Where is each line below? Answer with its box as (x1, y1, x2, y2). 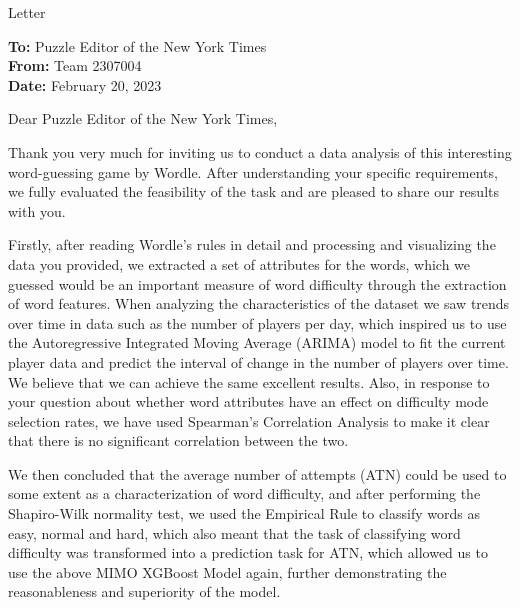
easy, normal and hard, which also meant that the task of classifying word (8, 522, 461, 543)
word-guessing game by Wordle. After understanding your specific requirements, (8, 161, 498, 182)
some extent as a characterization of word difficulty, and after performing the (8, 483, 481, 504)
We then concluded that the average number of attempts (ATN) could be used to (8, 463, 507, 484)
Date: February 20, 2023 (8, 74, 162, 95)
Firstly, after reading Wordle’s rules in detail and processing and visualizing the (8, 234, 496, 255)
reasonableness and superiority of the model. (8, 581, 281, 602)
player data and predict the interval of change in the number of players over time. (8, 351, 509, 372)
